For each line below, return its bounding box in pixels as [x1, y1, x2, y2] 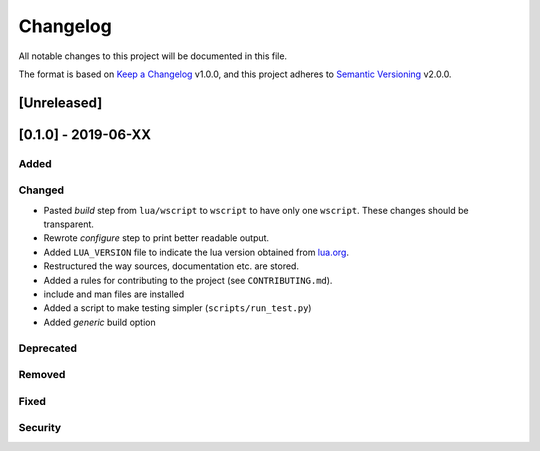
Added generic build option [43, 316, 156, 328]
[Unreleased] [18, 94, 103, 111]
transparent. [43, 218, 95, 230]
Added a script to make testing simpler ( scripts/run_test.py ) [43, 302, 312, 314]
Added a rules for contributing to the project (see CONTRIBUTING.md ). [43, 274, 333, 286]
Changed [18, 183, 65, 197]
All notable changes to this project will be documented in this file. [18, 50, 288, 62]
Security [18, 421, 62, 435]
